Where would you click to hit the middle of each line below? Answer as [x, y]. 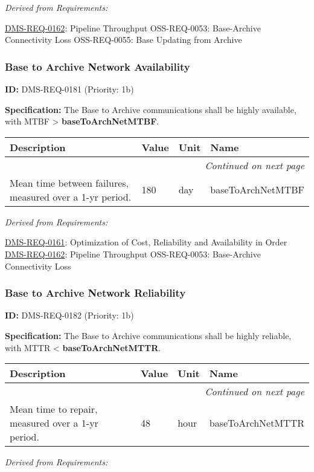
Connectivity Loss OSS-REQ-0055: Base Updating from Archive [123, 40]
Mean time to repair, [54, 409]
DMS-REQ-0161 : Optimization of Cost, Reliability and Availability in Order [146, 242]
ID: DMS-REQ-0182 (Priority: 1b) [69, 315]
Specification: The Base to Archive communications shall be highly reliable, [148, 335]
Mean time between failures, [69, 183]
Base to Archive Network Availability [98, 66]
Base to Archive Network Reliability [95, 293]
